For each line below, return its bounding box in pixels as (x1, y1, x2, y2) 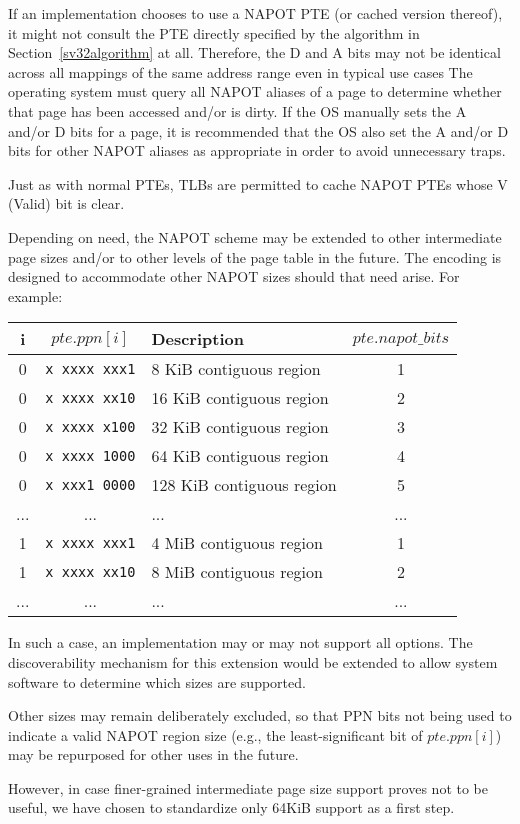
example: (8, 285, 63, 306)
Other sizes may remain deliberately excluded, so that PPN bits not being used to (8, 705, 512, 726)
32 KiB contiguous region (151, 415, 329, 439)
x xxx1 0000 (45, 476, 136, 493)
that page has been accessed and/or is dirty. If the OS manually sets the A (8, 100, 467, 121)
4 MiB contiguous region (151, 531, 323, 555)
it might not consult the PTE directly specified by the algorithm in (8, 22, 420, 43)
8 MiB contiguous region (151, 560, 323, 584)
